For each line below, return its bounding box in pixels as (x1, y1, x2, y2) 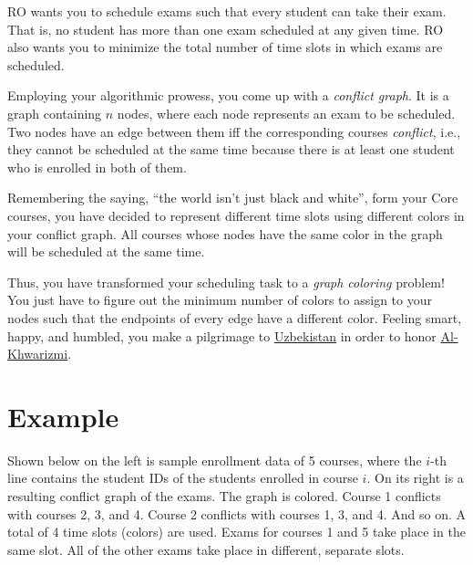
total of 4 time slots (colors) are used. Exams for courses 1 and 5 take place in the (7, 522, 466, 541)
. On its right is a (366, 468, 464, 487)
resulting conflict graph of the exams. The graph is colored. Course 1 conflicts (7, 487, 441, 505)
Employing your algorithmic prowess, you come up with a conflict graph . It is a (7, 86, 449, 105)
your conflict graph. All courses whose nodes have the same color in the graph (7, 224, 443, 243)
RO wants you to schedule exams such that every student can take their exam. (7, 2, 447, 20)
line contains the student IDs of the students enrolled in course (7, 468, 358, 487)
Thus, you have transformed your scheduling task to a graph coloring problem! (7, 272, 445, 291)
